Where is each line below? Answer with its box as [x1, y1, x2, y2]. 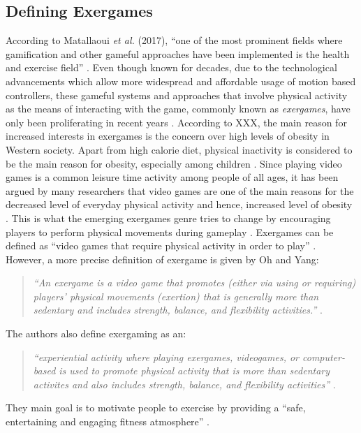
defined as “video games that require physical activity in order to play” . [6, 238, 316, 253]
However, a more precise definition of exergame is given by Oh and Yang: [6, 251, 319, 266]
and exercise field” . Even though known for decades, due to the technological [6, 60, 337, 75]
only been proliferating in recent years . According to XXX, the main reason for [6, 115, 347, 129]
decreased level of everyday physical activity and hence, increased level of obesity [6, 197, 353, 212]
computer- [302, 349, 346, 364]
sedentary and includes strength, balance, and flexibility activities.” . [33, 302, 323, 317]
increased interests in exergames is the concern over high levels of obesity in [6, 129, 330, 143]
